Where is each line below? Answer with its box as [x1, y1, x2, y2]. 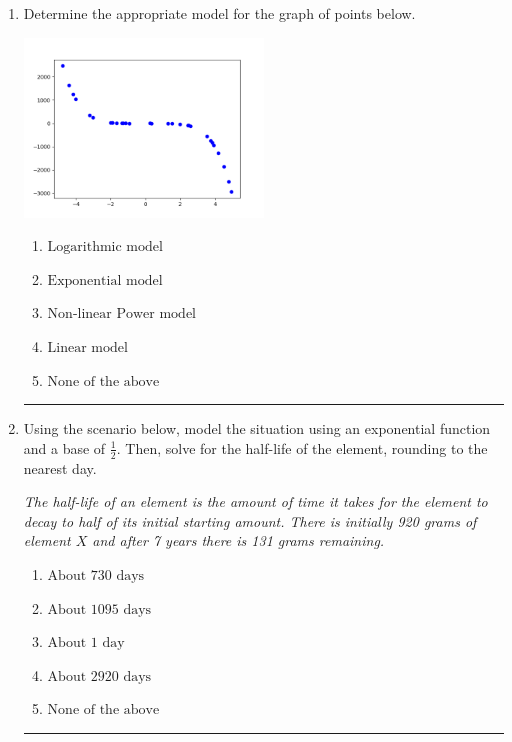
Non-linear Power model [47, 307, 197, 322]
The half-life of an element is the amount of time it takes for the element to [23, 491, 488, 512]
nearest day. [23, 457, 97, 478]
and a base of [23, 437, 106, 458]
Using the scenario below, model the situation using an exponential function [23, 418, 491, 439]
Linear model [47, 341, 128, 356]
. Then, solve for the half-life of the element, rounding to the [116, 437, 488, 458]
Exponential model [47, 273, 163, 288]
